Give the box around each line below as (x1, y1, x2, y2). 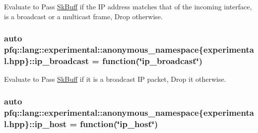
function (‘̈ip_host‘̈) (80, 117, 158, 130)
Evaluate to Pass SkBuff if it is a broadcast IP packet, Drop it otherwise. (4, 74, 226, 84)
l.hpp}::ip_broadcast (4, 54, 89, 66)
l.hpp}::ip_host (4, 117, 67, 130)
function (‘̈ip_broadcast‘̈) (102, 54, 202, 66)
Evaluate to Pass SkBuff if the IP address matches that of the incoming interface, (4, 1, 252, 11)
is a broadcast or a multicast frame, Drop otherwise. (4, 11, 163, 21)
